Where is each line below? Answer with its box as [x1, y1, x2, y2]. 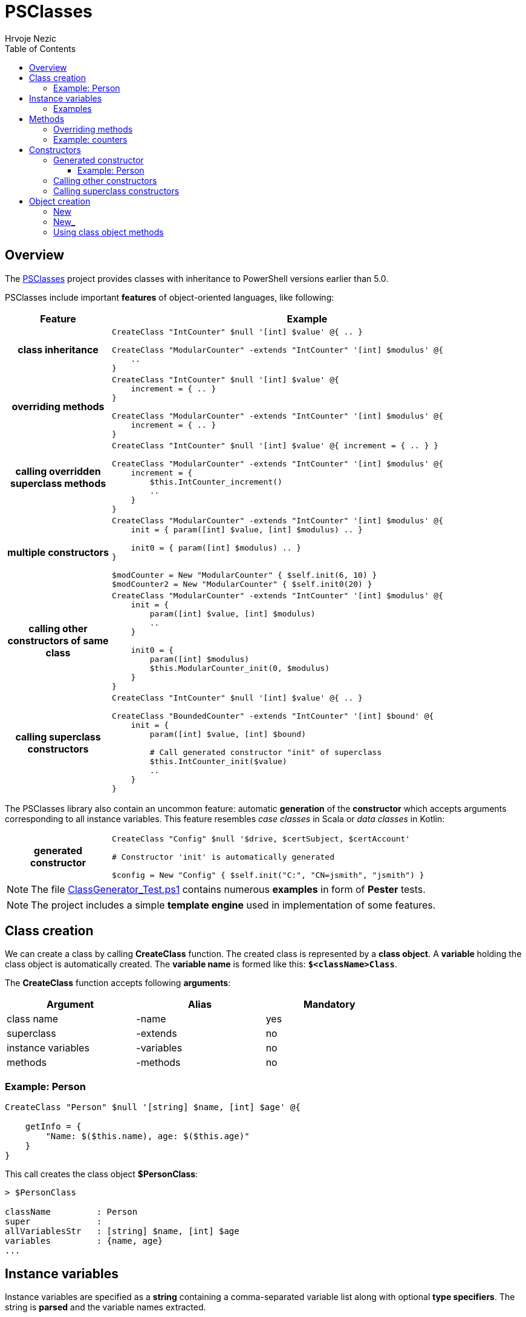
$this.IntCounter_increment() [149, 477, 282, 486]
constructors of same [7, 635, 109, 647]
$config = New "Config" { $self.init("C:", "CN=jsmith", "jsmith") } [112, 870, 424, 880]
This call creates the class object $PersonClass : [5, 1169, 198, 1180]
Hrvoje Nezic [5, 33, 56, 44]
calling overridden [15, 465, 101, 477]
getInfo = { [25, 1122, 82, 1132]
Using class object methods [53, 226, 164, 237]
